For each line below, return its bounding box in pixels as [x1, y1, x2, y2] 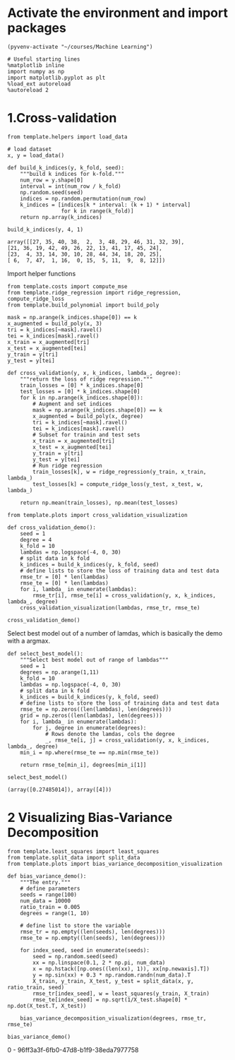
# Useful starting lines [7, 55, 80, 63]
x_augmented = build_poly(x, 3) [7, 320, 102, 327]
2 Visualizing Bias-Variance [7, 810, 173, 826]
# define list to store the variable [20, 922, 131, 929]
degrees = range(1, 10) [20, 910, 90, 917]
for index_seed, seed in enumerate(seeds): [20, 946, 150, 954]
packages [7, 20, 67, 36]
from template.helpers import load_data [7, 133, 128, 141]
